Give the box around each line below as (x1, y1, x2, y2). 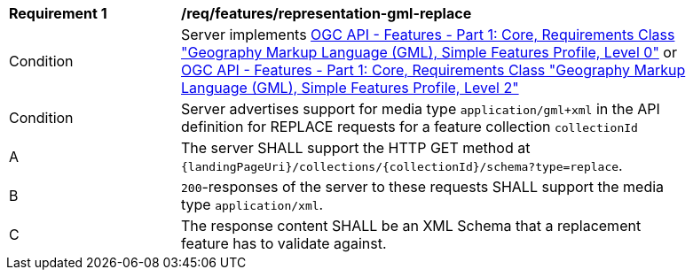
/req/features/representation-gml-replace (181, 4, 472, 22)
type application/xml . (181, 196, 324, 213)
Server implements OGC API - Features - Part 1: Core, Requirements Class (181, 26, 675, 43)
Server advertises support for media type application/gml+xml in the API (181, 100, 660, 118)
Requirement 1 (9, 4, 107, 22)
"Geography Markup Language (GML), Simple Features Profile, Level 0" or (181, 43, 677, 61)
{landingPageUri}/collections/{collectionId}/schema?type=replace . (181, 157, 623, 174)
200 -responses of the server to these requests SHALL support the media (181, 178, 665, 196)
